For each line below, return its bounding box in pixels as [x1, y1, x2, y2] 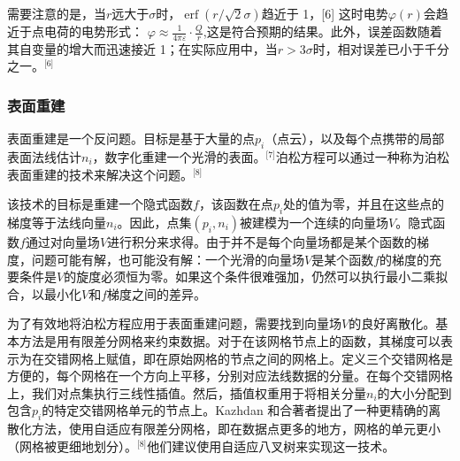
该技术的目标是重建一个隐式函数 [7, 195, 193, 213]
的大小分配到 [377, 383, 452, 402]
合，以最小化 [7, 284, 81, 303]
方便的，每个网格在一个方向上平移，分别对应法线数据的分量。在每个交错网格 [7, 366, 453, 385]
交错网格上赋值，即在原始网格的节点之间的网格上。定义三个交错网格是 [43, 349, 453, 367]
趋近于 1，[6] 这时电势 [261, 4, 388, 22]
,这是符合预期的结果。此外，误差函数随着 [203, 22, 442, 40]
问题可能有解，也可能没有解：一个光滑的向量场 [31, 250, 304, 268]
